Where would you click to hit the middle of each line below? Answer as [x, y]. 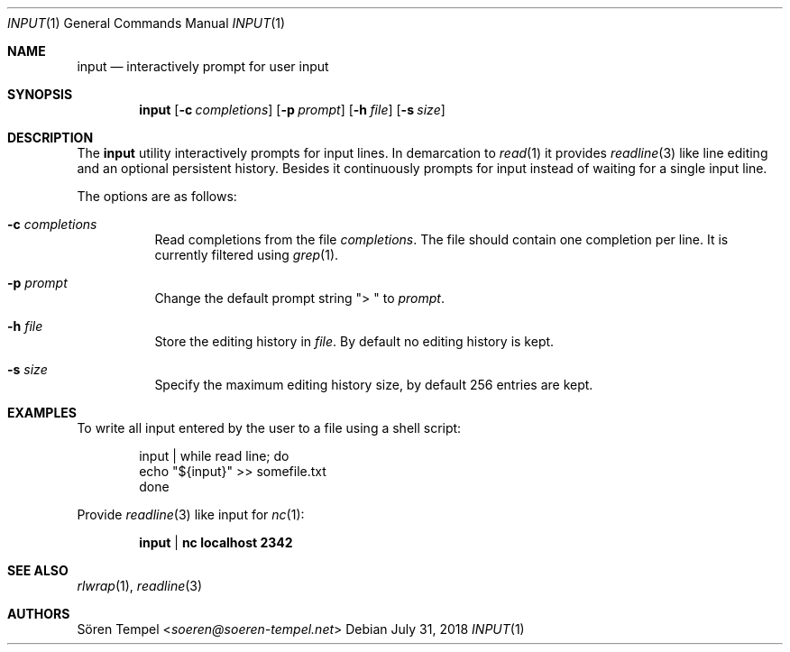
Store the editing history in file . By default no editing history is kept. [354, 341]
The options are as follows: [157, 196]
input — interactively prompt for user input [203, 66]
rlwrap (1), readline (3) [140, 586]
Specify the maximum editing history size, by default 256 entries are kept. [374, 385]
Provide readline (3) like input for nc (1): [191, 514]
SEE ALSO [38, 570]
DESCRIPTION [51, 138]
